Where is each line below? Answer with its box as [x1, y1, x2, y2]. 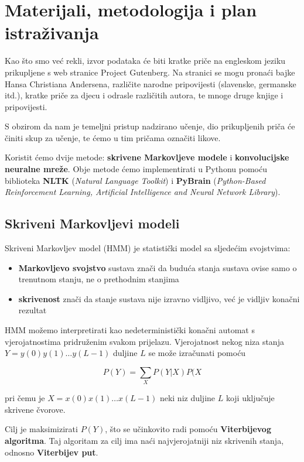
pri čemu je [5, 392, 45, 404]
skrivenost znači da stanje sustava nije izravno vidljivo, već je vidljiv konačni [18, 292, 300, 304]
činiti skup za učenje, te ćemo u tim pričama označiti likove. [5, 131, 221, 143]
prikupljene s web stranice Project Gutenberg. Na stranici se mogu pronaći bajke [5, 66, 295, 78]
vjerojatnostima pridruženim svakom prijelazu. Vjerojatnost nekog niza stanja [5, 335, 284, 347]
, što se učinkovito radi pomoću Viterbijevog [105, 423, 271, 435]
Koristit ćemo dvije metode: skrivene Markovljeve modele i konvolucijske [5, 151, 289, 163]
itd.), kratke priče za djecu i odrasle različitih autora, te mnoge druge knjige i [5, 89, 283, 101]
